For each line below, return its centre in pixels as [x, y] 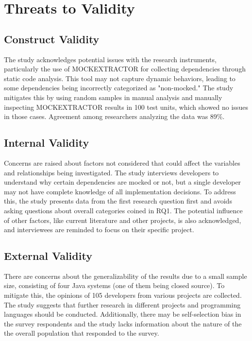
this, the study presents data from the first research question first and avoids [118, 201]
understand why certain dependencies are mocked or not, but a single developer [123, 182]
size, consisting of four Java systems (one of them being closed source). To [114, 285]
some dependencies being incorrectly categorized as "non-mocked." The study [119, 88]
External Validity [48, 256]
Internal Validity [47, 143]
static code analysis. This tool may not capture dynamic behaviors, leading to [120, 78]
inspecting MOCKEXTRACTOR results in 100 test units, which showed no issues [126, 107]
